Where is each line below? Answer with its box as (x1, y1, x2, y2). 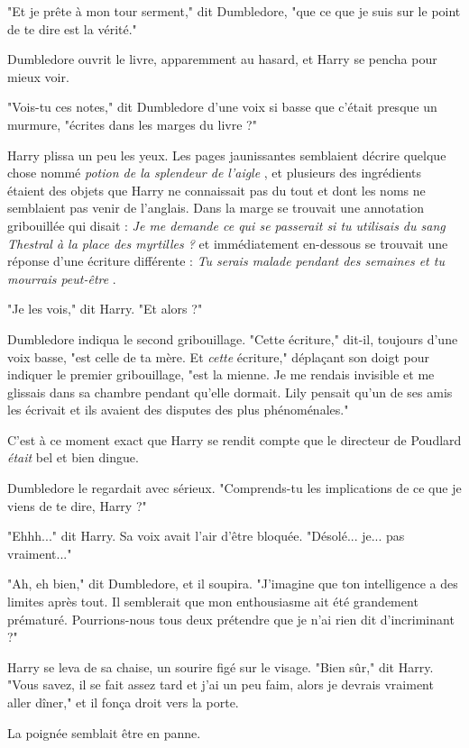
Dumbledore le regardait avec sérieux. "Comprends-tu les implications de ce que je (7, 479, 462, 497)
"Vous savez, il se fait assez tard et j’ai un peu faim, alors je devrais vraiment (7, 675, 434, 694)
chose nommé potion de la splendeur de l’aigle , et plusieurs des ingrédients (7, 163, 422, 182)
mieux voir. (7, 67, 69, 86)
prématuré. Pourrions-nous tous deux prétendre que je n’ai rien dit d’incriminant (7, 609, 455, 628)
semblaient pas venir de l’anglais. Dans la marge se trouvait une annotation (7, 198, 424, 217)
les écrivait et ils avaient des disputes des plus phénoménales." (7, 400, 349, 419)
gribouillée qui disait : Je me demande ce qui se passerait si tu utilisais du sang (7, 215, 446, 234)
